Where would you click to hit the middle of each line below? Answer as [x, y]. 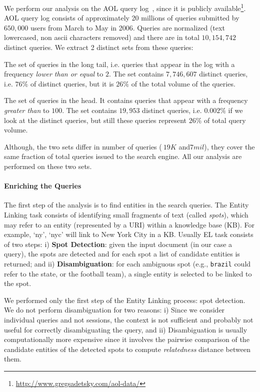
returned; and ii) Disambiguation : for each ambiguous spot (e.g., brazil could [127, 263]
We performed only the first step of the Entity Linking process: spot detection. [125, 300]
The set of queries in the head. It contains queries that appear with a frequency [126, 100]
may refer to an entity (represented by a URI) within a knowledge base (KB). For [129, 224]
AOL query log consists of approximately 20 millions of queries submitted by [122, 18]
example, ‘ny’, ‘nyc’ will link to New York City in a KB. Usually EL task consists [129, 234]
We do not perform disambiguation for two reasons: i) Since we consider [114, 310]
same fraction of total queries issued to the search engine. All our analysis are [123, 156]
